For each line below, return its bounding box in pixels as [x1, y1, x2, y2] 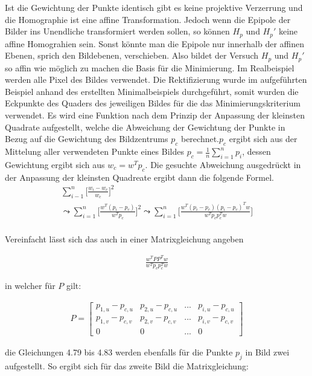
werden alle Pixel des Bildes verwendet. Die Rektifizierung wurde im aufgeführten [5, 73, 307, 86]
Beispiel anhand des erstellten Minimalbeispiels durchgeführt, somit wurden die [5, 85, 299, 97]
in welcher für [5, 279, 56, 292]
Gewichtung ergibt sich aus [5, 158, 105, 170]
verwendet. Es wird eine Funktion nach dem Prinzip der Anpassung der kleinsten [5, 109, 305, 122]
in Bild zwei [245, 345, 290, 358]
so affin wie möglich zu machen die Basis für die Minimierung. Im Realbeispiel [5, 61, 294, 74]
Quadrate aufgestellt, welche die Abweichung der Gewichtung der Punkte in [5, 120, 285, 133]
